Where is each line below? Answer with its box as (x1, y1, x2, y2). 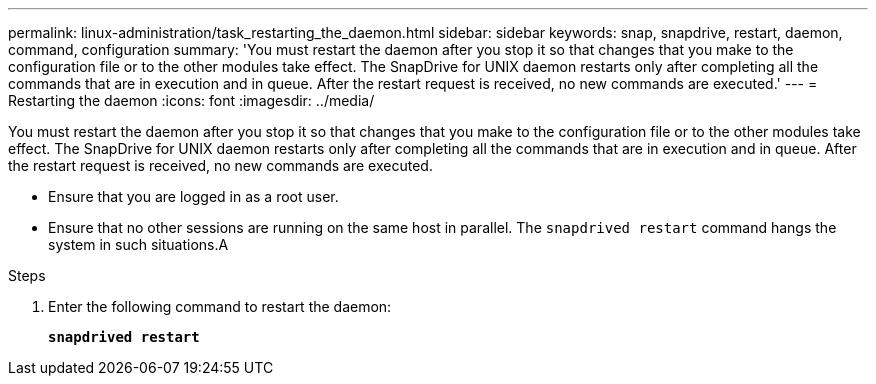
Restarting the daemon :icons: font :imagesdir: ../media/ (8, 92, 375, 109)
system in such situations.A (48, 236, 229, 253)
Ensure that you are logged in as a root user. (48, 188, 339, 205)
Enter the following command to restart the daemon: (48, 298, 392, 315)
